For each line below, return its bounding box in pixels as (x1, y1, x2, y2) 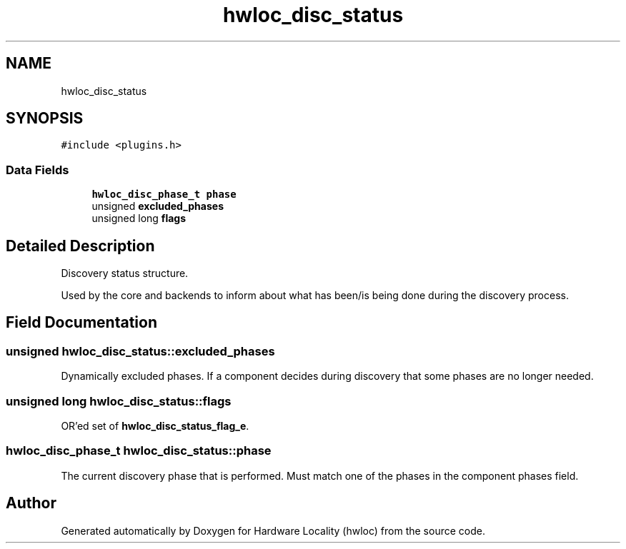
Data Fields (6, 162, 69, 177)
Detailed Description (6, 236, 155, 255)
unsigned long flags (91, 212, 187, 225)
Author (6, 494, 56, 513)
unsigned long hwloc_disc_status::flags (6, 393, 232, 408)
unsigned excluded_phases (91, 200, 224, 213)
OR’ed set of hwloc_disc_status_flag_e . (61, 420, 249, 432)
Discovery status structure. (61, 267, 189, 280)
